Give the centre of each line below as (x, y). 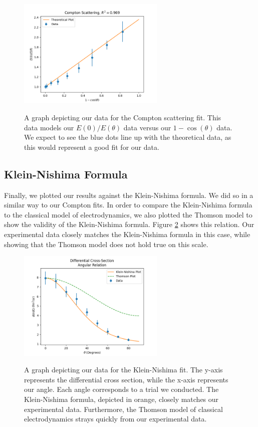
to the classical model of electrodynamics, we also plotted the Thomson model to (128, 214)
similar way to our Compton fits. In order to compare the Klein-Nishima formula (128, 205)
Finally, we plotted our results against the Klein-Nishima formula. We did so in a (129, 195)
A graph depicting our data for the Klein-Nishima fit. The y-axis (123, 370)
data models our (49, 127)
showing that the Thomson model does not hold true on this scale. (106, 244)
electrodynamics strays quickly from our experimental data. (115, 419)
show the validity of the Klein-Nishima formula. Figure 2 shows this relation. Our (129, 224)
